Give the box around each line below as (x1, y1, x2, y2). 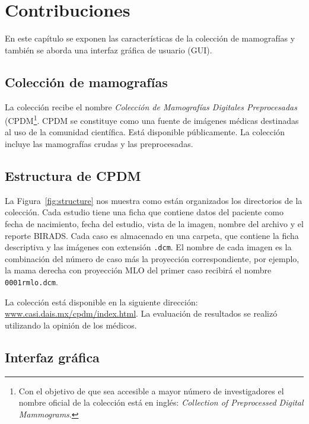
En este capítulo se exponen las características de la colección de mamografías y (5, 32, 295, 44)
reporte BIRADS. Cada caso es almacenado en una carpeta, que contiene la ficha (5, 229, 299, 241)
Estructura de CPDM (5, 166, 141, 184)
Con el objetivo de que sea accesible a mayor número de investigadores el (18, 384, 284, 397)
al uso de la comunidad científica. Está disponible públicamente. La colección (5, 126, 285, 138)
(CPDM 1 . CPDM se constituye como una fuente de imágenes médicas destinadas (5, 113, 299, 126)
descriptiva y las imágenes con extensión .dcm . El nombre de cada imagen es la (5, 241, 292, 253)
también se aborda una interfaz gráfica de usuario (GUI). (5, 43, 212, 56)
